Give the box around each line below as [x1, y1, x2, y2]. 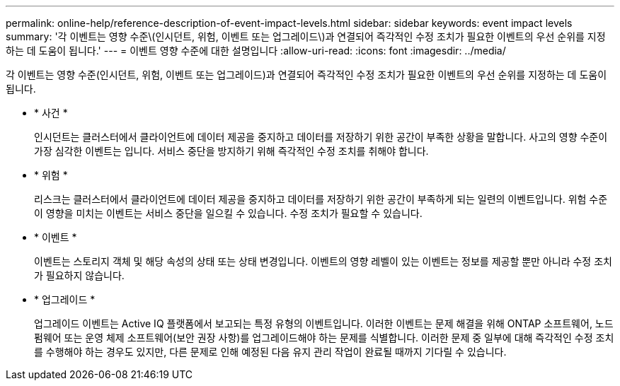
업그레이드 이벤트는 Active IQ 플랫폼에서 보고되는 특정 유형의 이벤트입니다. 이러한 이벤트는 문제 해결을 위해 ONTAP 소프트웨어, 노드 [34, 317, 614, 329]
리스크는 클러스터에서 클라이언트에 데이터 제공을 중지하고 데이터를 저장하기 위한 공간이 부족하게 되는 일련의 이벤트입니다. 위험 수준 [34, 193, 608, 205]
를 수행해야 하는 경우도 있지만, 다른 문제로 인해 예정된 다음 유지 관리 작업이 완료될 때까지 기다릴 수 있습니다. [34, 346, 507, 358]
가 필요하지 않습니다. [34, 269, 125, 281]
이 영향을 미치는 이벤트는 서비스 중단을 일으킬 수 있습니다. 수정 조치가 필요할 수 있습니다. [34, 207, 423, 219]
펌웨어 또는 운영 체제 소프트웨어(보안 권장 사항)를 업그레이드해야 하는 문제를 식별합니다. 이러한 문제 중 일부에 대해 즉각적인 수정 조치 [34, 332, 614, 344]
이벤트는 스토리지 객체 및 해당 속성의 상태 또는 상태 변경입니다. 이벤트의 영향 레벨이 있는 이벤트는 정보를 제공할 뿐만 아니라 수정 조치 [34, 255, 612, 267]
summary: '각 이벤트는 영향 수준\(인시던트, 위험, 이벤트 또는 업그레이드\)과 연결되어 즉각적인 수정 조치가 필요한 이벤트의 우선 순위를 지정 [6, 30, 606, 42]
